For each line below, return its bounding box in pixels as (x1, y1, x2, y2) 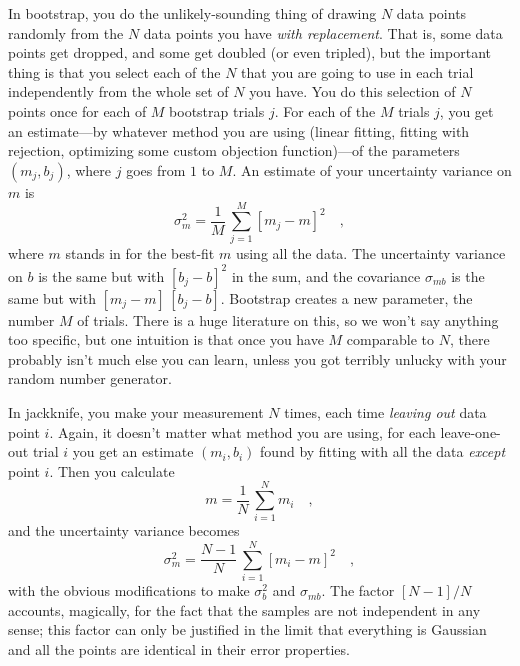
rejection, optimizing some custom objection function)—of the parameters (8, 140, 460, 161)
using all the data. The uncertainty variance (235, 243, 506, 264)
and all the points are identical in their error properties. (8, 638, 350, 659)
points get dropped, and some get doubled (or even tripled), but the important (8, 42, 491, 63)
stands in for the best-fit (65, 243, 215, 264)
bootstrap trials (169, 100, 265, 121)
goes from (126, 159, 186, 180)
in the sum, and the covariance (231, 265, 421, 286)
